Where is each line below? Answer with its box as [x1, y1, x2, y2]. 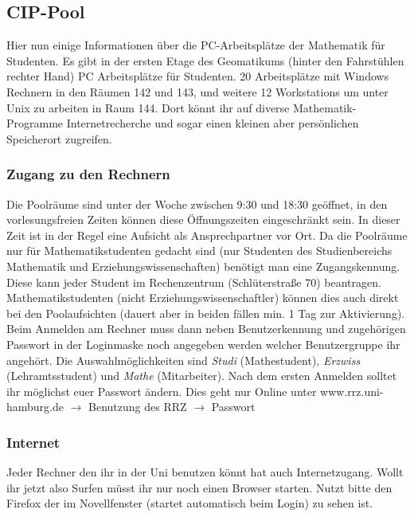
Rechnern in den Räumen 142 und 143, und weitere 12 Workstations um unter [6, 83, 389, 100]
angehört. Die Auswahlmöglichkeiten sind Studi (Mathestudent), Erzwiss [6, 351, 361, 368]
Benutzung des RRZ [88, 398, 187, 415]
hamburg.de [6, 398, 64, 415]
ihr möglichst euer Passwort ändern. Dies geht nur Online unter [6, 382, 317, 399]
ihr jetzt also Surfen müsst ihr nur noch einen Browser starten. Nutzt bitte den [6, 479, 393, 495]
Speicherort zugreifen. [6, 130, 112, 147]
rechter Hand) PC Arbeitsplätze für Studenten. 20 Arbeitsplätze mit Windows [6, 68, 389, 84]
